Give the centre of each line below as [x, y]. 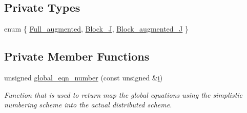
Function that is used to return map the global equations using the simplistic [123, 94]
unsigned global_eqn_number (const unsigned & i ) [84, 77]
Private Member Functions [77, 56]
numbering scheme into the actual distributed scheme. [88, 105]
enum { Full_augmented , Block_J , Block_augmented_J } [96, 29]
